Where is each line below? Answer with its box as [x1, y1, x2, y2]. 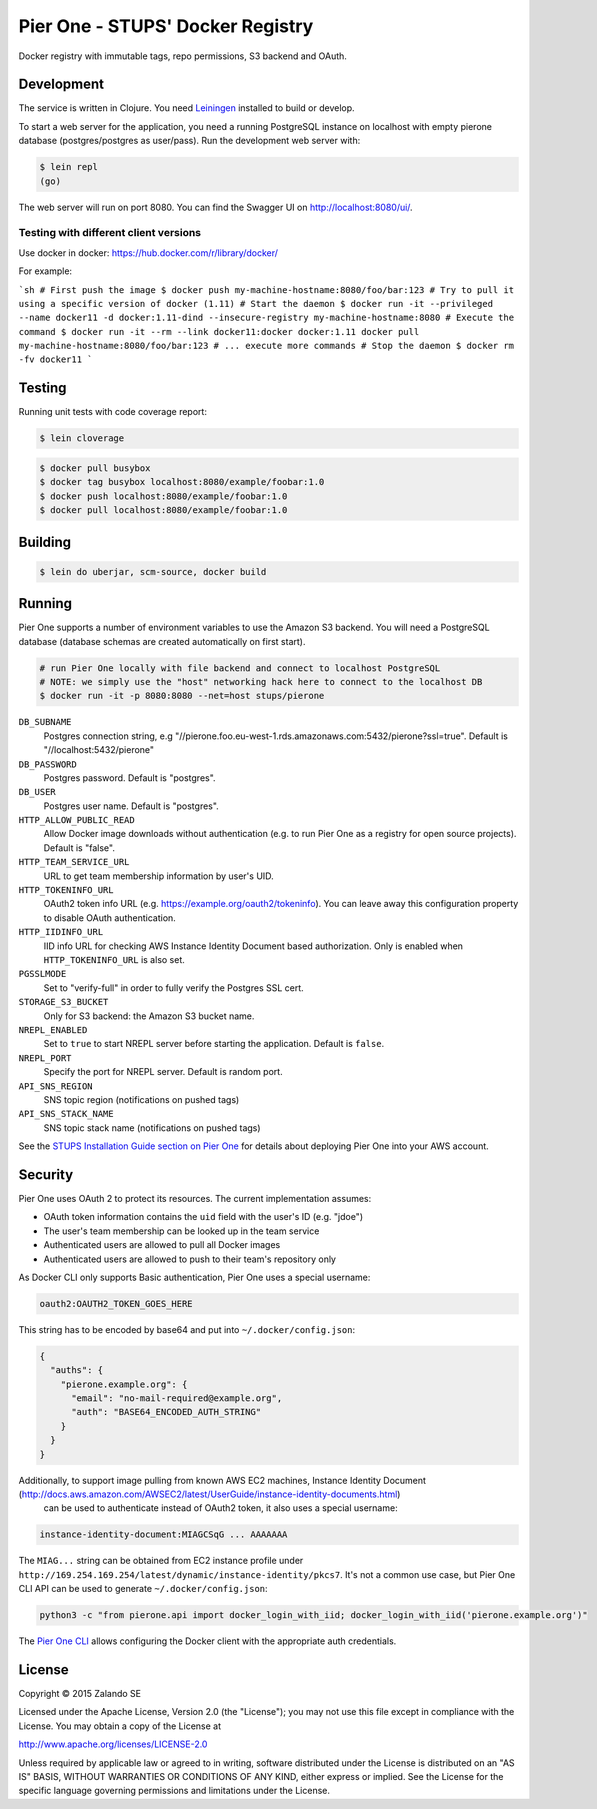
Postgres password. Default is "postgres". [43, 771, 216, 784]
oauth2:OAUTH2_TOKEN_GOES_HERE [39, 1298, 194, 1309]
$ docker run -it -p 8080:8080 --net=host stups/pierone [39, 690, 325, 702]
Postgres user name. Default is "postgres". [43, 800, 219, 812]
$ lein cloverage [39, 433, 125, 444]
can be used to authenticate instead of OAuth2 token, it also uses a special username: [43, 1502, 399, 1514]
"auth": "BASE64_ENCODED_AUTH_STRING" [71, 1406, 262, 1418]
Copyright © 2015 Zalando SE [18, 1688, 142, 1699]
